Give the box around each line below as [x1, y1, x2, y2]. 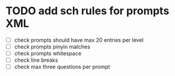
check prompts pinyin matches [14, 43, 91, 50]
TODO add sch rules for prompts [5, 4, 170, 18]
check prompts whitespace [14, 50, 82, 57]
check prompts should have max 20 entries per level [14, 36, 144, 43]
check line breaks [14, 56, 58, 64]
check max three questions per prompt [14, 64, 110, 71]
